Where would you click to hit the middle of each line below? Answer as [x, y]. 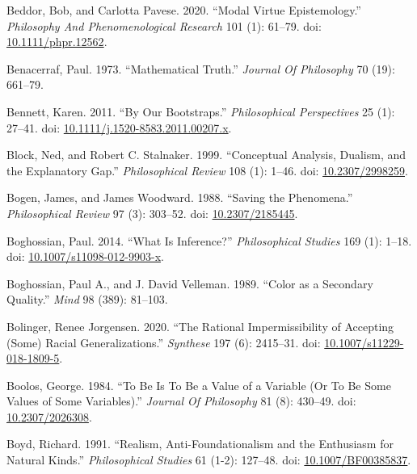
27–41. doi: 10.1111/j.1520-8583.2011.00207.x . [119, 127]
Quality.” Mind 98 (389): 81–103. [87, 299]
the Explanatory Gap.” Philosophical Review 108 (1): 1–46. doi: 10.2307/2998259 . [207, 170]
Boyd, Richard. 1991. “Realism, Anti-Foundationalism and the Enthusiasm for [200, 444]
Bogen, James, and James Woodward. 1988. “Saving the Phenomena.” [180, 197]
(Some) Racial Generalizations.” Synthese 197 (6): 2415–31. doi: [164, 342]
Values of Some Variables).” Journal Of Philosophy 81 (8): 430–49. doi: [181, 401]
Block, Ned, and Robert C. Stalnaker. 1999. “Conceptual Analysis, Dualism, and [206, 155]
